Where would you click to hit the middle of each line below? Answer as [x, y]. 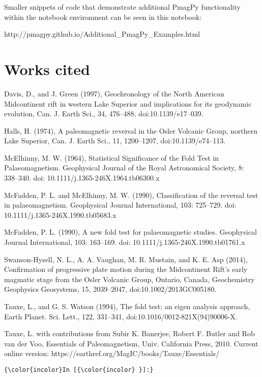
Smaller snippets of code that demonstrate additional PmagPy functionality [122, 7]
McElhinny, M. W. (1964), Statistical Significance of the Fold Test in [112, 157]
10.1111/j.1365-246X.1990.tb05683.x [60, 215]
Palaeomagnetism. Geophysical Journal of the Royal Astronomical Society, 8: [124, 168]
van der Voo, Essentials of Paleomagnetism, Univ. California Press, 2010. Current [131, 343]
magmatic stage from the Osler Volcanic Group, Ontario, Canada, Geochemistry [129, 279]
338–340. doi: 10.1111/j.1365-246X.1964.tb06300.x [82, 178]
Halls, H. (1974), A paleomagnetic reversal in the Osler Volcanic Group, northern [131, 130]
